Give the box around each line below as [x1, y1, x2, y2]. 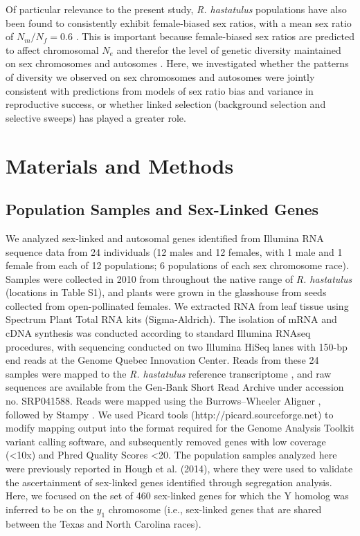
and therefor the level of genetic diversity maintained [116, 42, 341, 57]
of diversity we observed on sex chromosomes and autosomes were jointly [6, 69, 315, 84]
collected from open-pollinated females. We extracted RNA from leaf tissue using [6, 298, 349, 313]
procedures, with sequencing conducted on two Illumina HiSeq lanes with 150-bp [6, 339, 348, 353]
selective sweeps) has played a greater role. [6, 110, 186, 124]
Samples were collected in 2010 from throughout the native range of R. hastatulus [6, 271, 352, 286]
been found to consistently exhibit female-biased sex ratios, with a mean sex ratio [6, 15, 352, 30]
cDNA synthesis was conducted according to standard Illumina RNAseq [6, 326, 311, 340]
